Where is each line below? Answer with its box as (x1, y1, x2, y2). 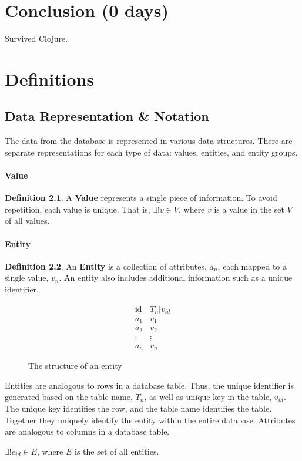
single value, (5, 271, 49, 284)
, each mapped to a (217, 260, 287, 272)
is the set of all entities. (74, 445, 159, 457)
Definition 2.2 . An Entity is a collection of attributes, (5, 260, 207, 272)
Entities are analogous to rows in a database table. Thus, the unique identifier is (5, 379, 294, 391)
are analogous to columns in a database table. (5, 425, 170, 438)
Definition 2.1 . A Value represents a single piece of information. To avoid (5, 191, 277, 204)
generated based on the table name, (5, 391, 133, 403)
